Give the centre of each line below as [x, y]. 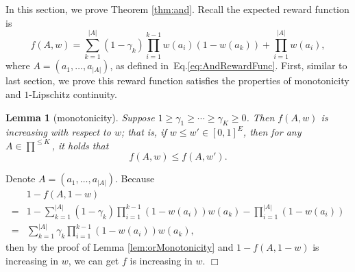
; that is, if [144, 132]
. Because [135, 178]
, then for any [272, 132]
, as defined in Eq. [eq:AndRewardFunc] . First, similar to [229, 65]
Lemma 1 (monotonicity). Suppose [80, 117]
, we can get [94, 260]
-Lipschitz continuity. [73, 94]
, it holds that [80, 145]
